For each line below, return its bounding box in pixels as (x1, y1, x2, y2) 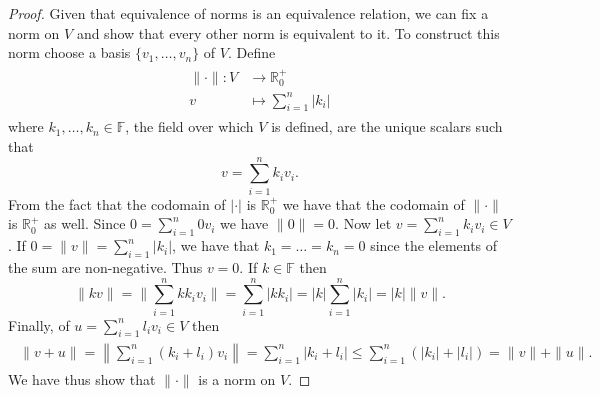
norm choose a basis (8, 42, 131, 63)
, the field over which (125, 116, 254, 137)
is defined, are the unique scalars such (271, 116, 503, 137)
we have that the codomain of (282, 193, 465, 214)
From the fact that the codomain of (8, 193, 226, 214)
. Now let (335, 213, 392, 234)
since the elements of (370, 235, 498, 256)
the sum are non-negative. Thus (8, 256, 203, 277)
